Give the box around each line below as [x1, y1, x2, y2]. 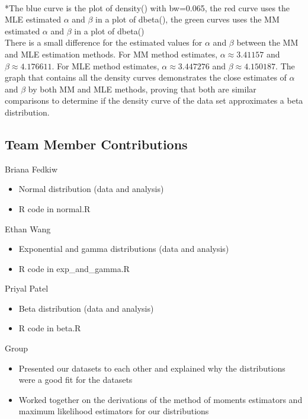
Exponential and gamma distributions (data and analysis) [18, 242, 229, 255]
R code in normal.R [18, 202, 91, 215]
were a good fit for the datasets [18, 373, 133, 386]
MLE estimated [5, 13, 61, 25]
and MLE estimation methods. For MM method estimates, [5, 47, 218, 60]
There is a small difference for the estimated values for [5, 36, 203, 49]
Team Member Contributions [5, 135, 188, 153]
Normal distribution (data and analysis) [18, 183, 164, 195]
